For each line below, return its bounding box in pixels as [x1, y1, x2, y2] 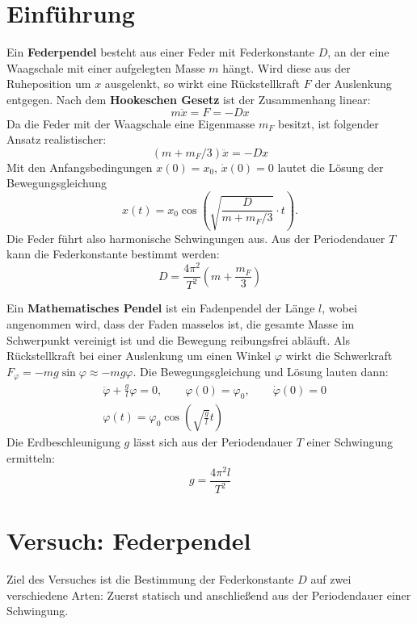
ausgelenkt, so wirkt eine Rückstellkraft [104, 75, 301, 92]
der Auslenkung [314, 75, 392, 92]
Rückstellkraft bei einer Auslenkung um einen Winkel [6, 347, 272, 364]
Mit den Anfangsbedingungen [6, 158, 153, 175]
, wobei [322, 299, 357, 316]
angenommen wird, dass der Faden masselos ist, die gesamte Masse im [6, 316, 355, 333]
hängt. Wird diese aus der [222, 59, 351, 76]
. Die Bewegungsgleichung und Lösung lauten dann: [133, 362, 389, 379]
